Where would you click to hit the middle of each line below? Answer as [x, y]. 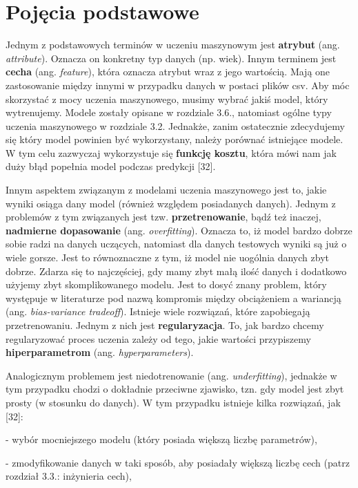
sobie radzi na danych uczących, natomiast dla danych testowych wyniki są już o [176, 244]
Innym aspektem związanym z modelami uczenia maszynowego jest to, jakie [166, 190]
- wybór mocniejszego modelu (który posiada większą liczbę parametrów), [161, 439]
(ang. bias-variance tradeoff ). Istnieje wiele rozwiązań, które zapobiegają [158, 311]
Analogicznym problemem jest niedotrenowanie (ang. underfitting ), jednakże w [171, 375]
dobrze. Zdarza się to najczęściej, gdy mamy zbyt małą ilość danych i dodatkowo [176, 271]
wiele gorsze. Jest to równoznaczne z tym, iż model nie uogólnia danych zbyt [167, 257]
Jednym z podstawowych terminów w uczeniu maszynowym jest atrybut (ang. [173, 45]
